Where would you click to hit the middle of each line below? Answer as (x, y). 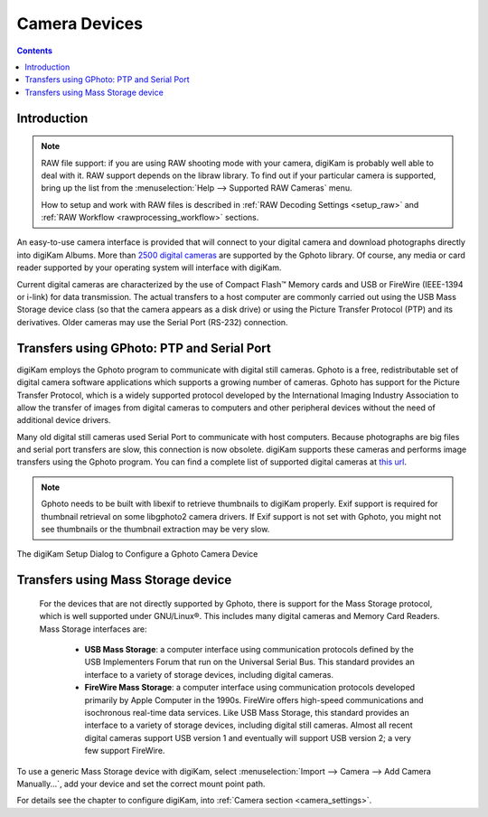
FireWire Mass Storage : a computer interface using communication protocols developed (250, 688)
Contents (35, 51)
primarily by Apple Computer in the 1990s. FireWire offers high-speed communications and (254, 700)
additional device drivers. (64, 420)
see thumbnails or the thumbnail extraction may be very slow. (155, 530)
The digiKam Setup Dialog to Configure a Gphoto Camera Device (137, 554)
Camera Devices (80, 23)
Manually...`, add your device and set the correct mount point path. (141, 784)
